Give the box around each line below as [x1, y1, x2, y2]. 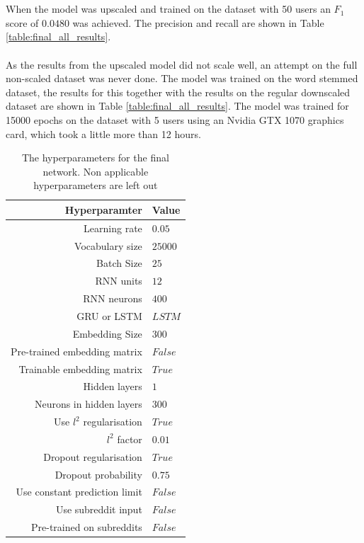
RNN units [95, 273, 142, 288]
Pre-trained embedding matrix [11, 343, 142, 358]
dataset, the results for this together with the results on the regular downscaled [6, 84, 351, 99]
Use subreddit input [55, 502, 142, 517]
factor [117, 431, 142, 446]
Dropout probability [55, 467, 142, 481]
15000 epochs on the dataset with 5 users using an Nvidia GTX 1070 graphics [6, 112, 344, 127]
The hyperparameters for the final [21, 150, 169, 165]
